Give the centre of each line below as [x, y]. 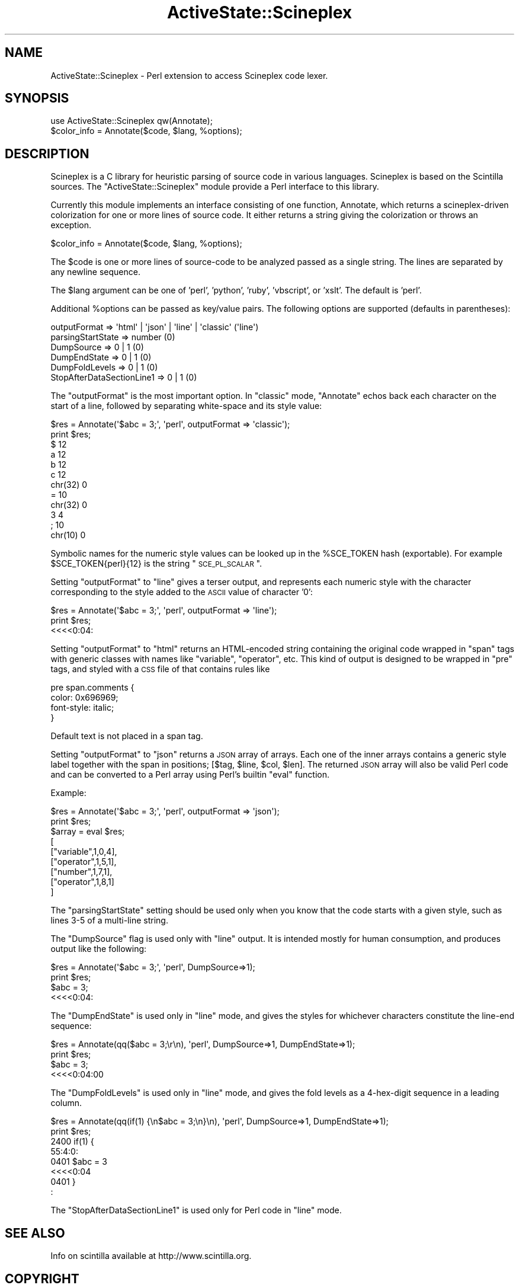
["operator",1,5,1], [84, 862]
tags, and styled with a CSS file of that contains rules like [160, 669]
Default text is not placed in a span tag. [127, 736]
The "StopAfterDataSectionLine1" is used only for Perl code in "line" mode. [196, 1210]
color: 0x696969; [84, 698]
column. [66, 1103]
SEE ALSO [35, 1233]
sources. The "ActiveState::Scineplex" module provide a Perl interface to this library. [215, 187]
